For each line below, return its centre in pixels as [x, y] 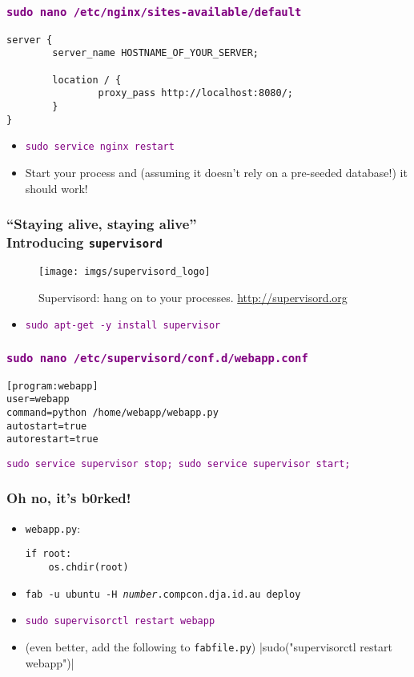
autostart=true [47, 426]
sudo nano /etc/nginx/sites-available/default [154, 12]
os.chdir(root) [88, 568]
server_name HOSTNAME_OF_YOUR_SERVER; [155, 53]
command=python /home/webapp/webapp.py [113, 412]
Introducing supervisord [84, 242]
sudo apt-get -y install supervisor [123, 326]
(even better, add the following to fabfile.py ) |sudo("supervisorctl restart [209, 647]
